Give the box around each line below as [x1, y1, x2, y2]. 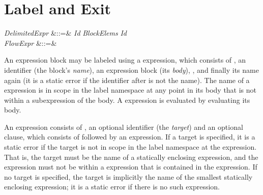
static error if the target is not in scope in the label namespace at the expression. [4, 142, 257, 152]
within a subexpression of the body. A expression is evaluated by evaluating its [4, 94, 250, 105]
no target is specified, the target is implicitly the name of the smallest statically [4, 171, 253, 182]
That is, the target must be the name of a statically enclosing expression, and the [4, 151, 258, 162]
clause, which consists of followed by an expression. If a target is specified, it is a [4, 131, 255, 142]
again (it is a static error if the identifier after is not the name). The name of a [4, 74, 250, 85]
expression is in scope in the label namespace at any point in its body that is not [4, 85, 257, 95]
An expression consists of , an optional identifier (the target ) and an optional [4, 121, 243, 132]
